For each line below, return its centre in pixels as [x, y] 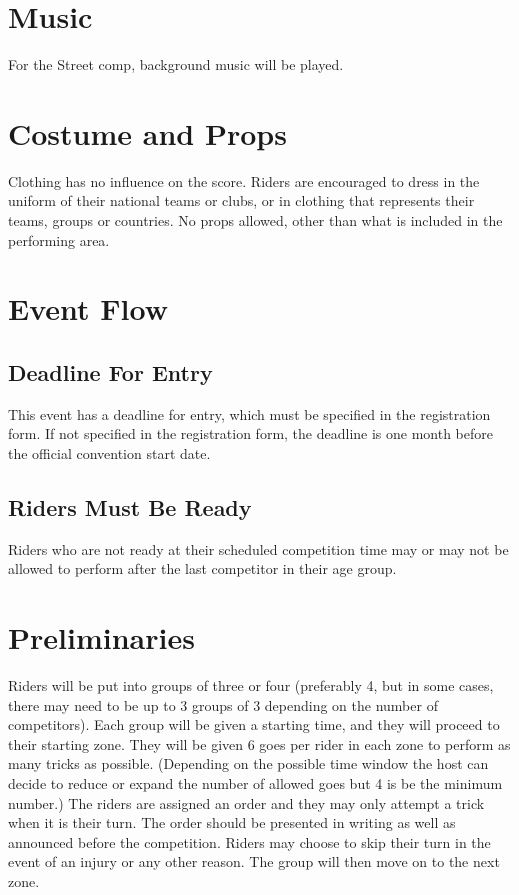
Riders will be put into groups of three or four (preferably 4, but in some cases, [251, 685]
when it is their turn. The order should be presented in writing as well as [232, 822]
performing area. [59, 239]
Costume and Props [147, 132]
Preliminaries [101, 637]
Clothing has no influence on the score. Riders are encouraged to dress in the [244, 180]
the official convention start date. [109, 452]
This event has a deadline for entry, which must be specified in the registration [249, 413]
